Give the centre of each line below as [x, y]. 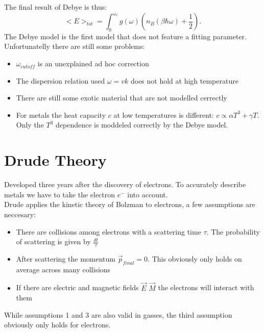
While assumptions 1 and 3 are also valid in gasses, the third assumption [118, 314]
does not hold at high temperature [184, 80]
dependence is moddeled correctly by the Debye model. [142, 125]
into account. [148, 194]
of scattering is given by [53, 241]
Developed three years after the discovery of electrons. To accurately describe [125, 184]
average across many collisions [63, 269]
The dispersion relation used [61, 80]
